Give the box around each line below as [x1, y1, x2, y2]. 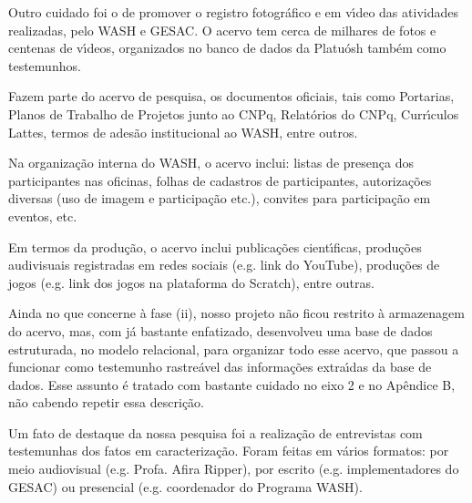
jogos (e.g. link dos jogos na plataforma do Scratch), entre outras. [8, 272, 375, 292]
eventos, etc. [8, 206, 77, 225]
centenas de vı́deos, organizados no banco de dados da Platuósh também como [8, 38, 446, 57]
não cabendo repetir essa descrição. [8, 393, 204, 412]
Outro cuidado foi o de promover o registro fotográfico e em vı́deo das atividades [8, 3, 458, 21]
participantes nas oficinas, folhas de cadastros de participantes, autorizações [8, 170, 432, 190]
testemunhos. [8, 56, 81, 75]
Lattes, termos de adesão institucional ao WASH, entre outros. [8, 122, 358, 141]
